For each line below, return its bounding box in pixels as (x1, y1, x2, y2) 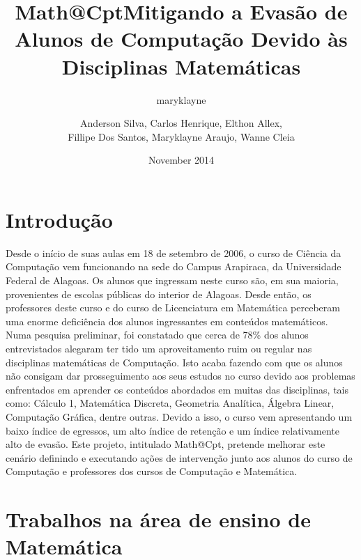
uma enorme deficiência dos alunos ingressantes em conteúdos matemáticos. (6, 313, 328, 328)
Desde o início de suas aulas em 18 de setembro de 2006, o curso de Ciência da (6, 245, 341, 260)
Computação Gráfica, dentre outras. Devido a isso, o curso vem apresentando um (6, 409, 353, 423)
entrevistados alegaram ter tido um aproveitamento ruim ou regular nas (6, 341, 312, 355)
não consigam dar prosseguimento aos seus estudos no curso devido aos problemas (6, 368, 355, 383)
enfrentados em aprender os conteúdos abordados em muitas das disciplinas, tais (6, 382, 348, 396)
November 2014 (148, 153, 215, 167)
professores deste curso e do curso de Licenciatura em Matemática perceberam (6, 300, 340, 315)
